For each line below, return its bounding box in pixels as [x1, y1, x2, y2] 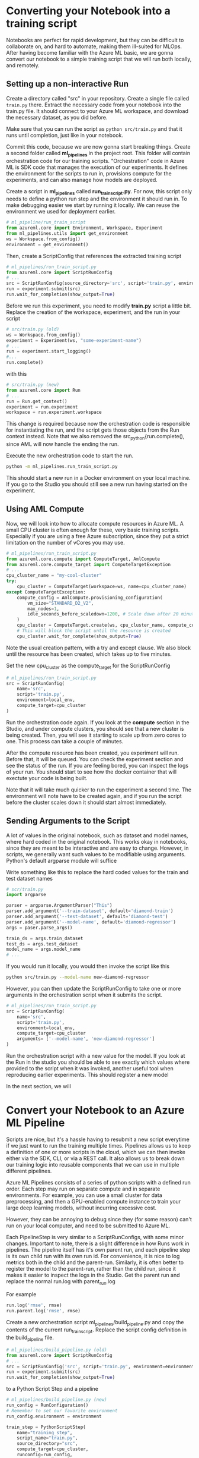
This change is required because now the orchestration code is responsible [6, 420, 191, 428]
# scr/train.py [6, 886, 44, 893]
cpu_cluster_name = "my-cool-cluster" [6, 573, 102, 579]
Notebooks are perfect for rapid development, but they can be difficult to [6, 36, 184, 43]
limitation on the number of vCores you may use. [6, 539, 126, 546]
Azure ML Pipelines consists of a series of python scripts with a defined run [6, 1179, 191, 1186]
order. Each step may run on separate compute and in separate [6, 1185, 161, 1192]
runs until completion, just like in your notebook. [6, 131, 123, 139]
